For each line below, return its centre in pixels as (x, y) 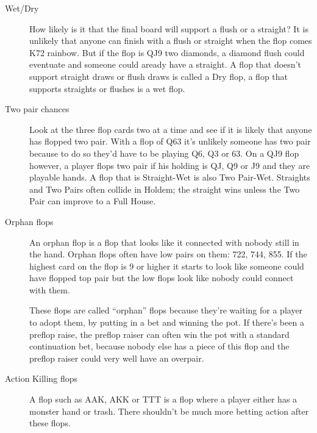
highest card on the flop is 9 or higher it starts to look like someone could (167, 266)
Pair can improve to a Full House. (93, 201)
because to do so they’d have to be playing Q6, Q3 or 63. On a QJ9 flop (164, 153)
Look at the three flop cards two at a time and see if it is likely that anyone (171, 129)
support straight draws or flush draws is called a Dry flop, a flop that (159, 76)
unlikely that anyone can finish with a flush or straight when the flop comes (171, 41)
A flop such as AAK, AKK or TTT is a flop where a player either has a (163, 399)
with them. (50, 289)
